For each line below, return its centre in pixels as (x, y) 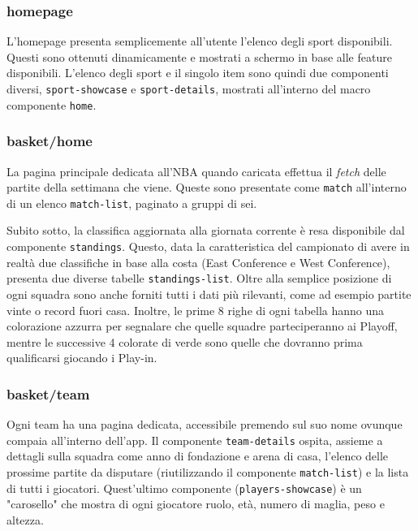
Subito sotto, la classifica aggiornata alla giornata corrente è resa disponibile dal (206, 230)
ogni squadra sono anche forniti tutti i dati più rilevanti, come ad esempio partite (209, 294)
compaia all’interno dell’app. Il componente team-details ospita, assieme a (195, 440)
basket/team (48, 393)
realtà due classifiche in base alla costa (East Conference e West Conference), (198, 262)
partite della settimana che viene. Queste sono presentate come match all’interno (207, 187)
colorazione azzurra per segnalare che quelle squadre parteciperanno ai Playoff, (202, 326)
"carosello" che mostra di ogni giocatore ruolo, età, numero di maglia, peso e (196, 504)
